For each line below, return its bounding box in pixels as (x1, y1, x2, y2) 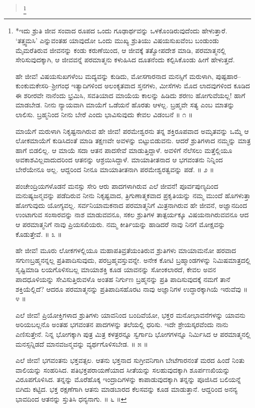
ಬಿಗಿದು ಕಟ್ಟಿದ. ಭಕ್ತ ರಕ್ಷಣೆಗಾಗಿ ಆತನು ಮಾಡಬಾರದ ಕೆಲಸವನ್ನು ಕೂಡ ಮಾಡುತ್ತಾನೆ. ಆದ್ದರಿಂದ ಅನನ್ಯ (15, 383, 238, 394)
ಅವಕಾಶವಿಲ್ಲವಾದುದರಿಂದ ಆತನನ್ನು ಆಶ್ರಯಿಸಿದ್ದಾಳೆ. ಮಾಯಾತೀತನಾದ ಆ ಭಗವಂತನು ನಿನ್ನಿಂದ (15, 154, 223, 165)
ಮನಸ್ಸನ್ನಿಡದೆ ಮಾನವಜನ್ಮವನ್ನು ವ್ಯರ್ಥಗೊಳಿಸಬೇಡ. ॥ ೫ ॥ (15, 338, 148, 349)
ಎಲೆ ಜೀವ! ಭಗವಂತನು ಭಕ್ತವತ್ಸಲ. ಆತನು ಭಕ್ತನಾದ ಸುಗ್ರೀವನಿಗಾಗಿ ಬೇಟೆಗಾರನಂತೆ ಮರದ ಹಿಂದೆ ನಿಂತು (15, 355, 245, 365)
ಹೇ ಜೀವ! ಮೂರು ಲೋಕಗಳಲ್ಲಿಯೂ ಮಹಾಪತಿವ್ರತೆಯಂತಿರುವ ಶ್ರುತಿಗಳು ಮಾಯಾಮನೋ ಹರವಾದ (15, 245, 236, 255)
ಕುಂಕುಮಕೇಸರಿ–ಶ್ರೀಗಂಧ (15, 80, 69, 91)
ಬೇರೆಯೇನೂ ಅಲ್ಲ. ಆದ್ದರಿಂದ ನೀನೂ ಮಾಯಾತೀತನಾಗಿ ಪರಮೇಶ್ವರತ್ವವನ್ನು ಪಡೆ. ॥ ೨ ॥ (15, 164, 214, 175)
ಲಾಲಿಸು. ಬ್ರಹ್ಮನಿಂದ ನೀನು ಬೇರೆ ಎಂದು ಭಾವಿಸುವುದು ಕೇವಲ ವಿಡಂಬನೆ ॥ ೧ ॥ (15, 109, 193, 120)
